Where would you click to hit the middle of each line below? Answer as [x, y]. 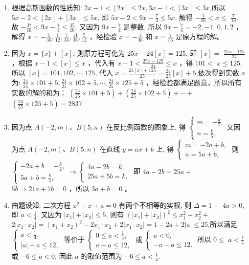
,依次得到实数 [217, 73]
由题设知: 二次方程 [41, 205]
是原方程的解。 [200, 36]
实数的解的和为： [39, 92]
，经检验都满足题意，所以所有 [194, 82]
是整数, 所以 [143, 27]
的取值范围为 [102, 255]
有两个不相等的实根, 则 [155, 205]
